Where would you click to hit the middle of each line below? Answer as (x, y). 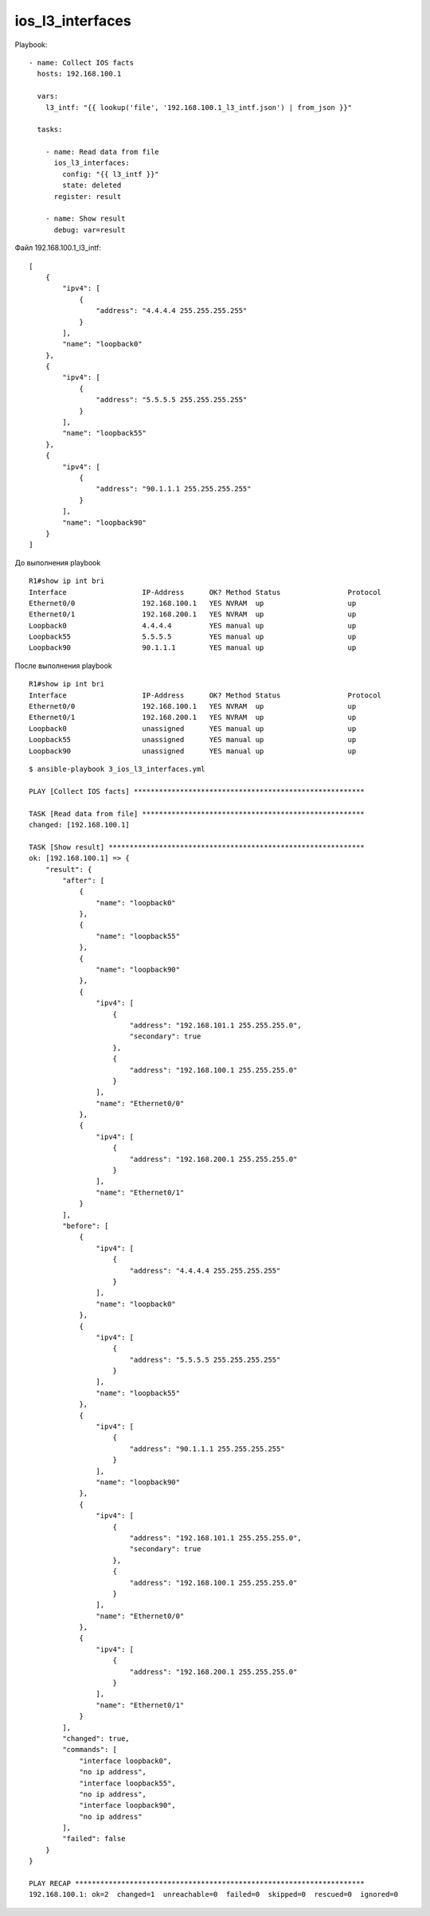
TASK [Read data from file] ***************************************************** (197, 813)
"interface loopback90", (128, 1805)
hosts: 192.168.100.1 (79, 74)
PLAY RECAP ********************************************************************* (197, 1884)
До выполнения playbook (58, 562)
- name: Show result (85, 219)
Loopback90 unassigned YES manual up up (193, 751)
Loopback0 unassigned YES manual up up (193, 728)
